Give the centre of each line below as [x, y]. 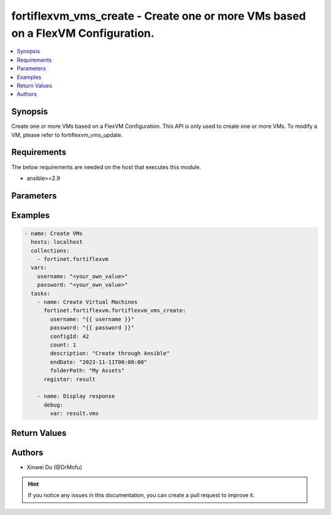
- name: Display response [76, 396]
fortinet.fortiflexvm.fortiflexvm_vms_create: [115, 310]
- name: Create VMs [53, 233]
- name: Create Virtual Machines [87, 302]
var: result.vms [74, 414]
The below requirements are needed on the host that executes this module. [106, 167]
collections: [50, 250]
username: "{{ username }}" [92, 319]
